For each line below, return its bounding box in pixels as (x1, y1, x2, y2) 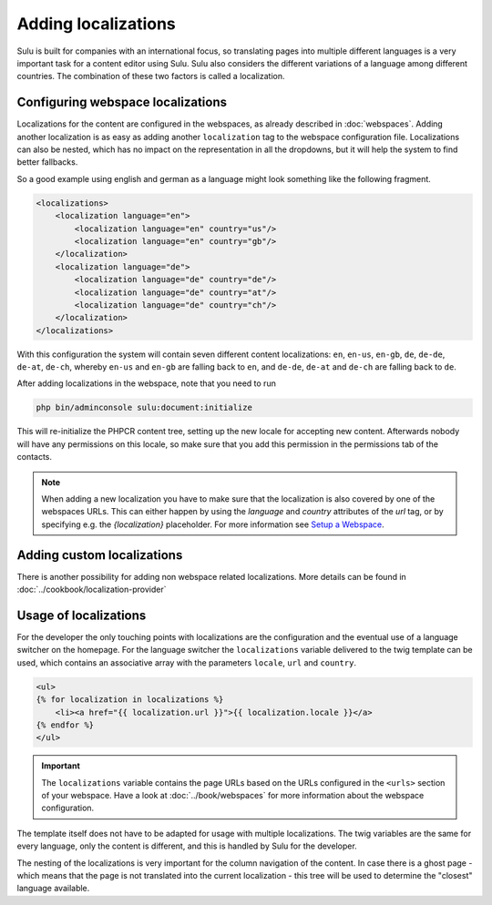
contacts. (16, 452, 53, 463)
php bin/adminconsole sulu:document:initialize (36, 402, 252, 413)
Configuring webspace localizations (16, 95, 228, 110)
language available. (16, 883, 90, 894)
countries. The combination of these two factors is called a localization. (16, 71, 285, 82)
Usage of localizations (16, 607, 147, 623)
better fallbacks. (16, 157, 78, 168)
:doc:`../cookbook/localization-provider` (16, 584, 167, 595)
